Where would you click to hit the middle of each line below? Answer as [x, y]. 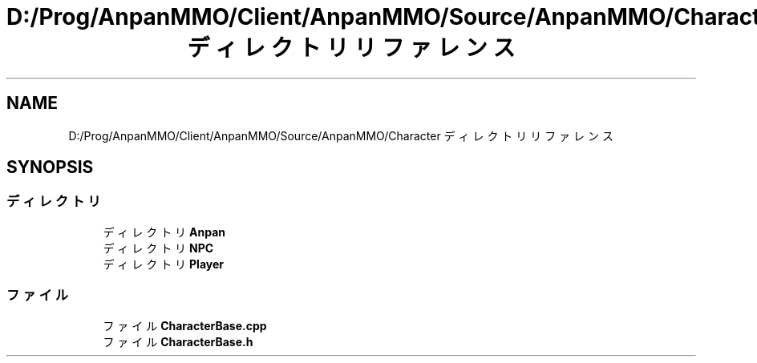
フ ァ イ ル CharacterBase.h [178, 341]
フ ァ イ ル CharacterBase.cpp [185, 325]
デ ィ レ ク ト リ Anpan [164, 232]
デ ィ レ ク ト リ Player [163, 264]
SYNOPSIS [50, 167]
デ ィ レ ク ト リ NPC [158, 248]
